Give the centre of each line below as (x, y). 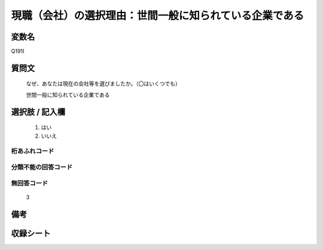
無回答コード (30, 183)
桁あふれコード (33, 151)
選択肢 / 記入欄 (38, 112)
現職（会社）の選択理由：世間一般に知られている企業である (158, 16)
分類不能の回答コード (42, 167)
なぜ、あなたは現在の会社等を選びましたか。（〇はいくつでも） (103, 84)
